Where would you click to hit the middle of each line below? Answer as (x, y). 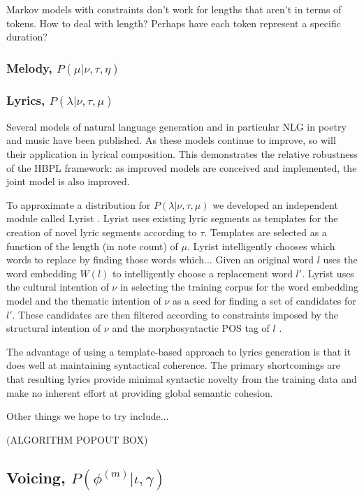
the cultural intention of (58, 287)
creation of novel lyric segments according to (102, 232)
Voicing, (36, 477)
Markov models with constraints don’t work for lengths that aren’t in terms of (174, 9)
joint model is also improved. (68, 181)
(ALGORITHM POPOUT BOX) (77, 439)
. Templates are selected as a (265, 232)
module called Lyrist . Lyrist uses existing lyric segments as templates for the (172, 218)
